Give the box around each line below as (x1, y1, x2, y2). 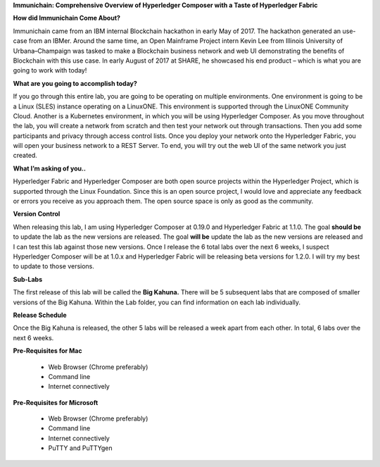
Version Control (13, 210, 61, 218)
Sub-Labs (13, 275, 42, 283)
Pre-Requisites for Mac (13, 347, 82, 355)
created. (13, 151, 38, 160)
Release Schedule (13, 311, 67, 319)
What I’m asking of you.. (13, 164, 86, 173)
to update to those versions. (13, 262, 95, 270)
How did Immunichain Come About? (13, 14, 121, 23)
